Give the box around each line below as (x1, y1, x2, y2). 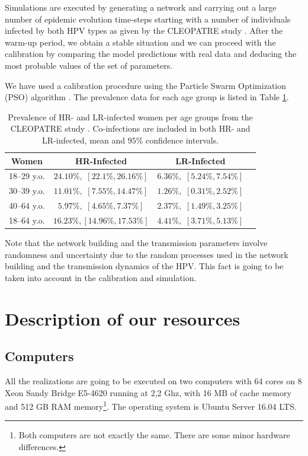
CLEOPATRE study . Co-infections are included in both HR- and (10, 122, 251, 135)
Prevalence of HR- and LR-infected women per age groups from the (8, 110, 253, 123)
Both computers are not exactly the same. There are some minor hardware (18, 429, 290, 441)
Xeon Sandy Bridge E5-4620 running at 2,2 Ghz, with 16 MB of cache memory (5, 386, 291, 398)
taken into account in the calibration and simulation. (5, 271, 197, 283)
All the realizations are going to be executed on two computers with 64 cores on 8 (5, 374, 302, 387)
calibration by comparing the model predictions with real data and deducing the (5, 47, 297, 60)
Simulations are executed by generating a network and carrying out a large (5, 1, 277, 13)
